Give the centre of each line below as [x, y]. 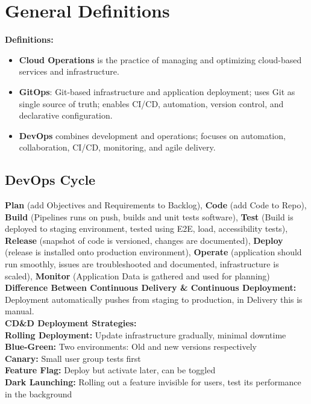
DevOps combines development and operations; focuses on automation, [152, 135]
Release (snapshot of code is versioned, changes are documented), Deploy [144, 240]
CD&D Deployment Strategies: [71, 323]
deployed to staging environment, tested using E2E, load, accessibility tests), [146, 228]
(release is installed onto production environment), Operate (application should [153, 252]
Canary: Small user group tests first [73, 358]
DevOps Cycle [50, 180]
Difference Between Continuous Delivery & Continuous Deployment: [151, 287]
